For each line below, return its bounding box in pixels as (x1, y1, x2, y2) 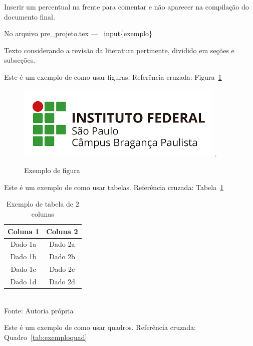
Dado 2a (49, 239, 75, 249)
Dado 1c (11, 264, 36, 274)
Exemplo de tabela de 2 (6, 199, 79, 209)
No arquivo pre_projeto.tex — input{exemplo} (4, 28, 153, 39)
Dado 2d (49, 276, 75, 286)
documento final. (4, 11, 55, 22)
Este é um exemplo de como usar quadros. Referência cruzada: (4, 322, 196, 332)
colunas (31, 208, 54, 219)
